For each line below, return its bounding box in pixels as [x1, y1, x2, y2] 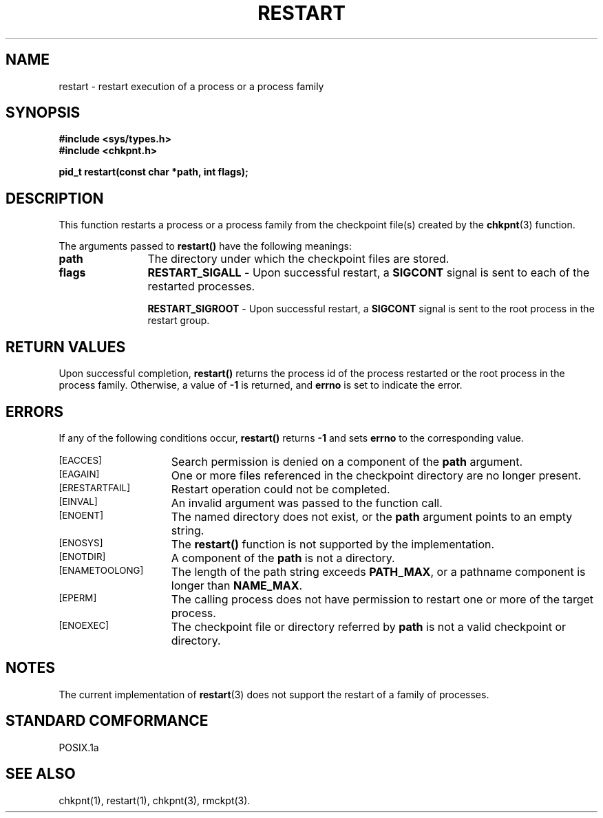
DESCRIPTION [6, 189, 104, 207]
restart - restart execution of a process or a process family [59, 80, 324, 92]
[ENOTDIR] [59, 550, 106, 562]
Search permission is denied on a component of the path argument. [171, 454, 523, 469]
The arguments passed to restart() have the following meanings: [59, 240, 352, 252]
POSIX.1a [59, 741, 99, 753]
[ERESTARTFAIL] [59, 482, 131, 493]
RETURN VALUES [6, 338, 126, 356]
